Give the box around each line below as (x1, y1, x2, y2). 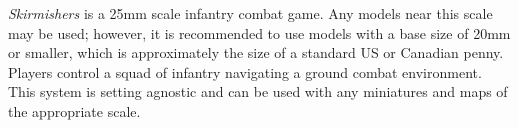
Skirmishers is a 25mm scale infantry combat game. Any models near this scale (8, 3, 493, 23)
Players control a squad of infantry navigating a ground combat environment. (8, 61, 482, 82)
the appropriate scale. (8, 100, 141, 121)
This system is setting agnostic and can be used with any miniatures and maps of (8, 81, 508, 102)
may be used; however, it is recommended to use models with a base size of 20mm (8, 22, 511, 43)
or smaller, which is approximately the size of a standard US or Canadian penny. (8, 42, 504, 63)
